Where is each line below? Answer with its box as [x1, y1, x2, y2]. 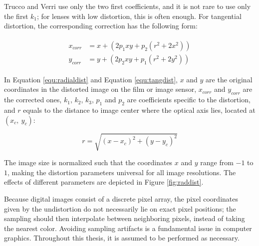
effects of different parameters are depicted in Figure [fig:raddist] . [4, 177, 204, 187]
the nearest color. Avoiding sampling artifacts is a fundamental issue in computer [4, 223, 252, 233]
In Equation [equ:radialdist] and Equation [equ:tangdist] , [4, 74, 178, 84]
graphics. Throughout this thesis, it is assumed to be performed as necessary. [4, 233, 240, 243]
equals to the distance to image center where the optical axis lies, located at [23, 105, 256, 115]
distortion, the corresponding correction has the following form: [4, 20, 198, 31]
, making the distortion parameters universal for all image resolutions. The [7, 167, 236, 177]
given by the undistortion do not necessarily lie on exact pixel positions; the [4, 203, 236, 214]
